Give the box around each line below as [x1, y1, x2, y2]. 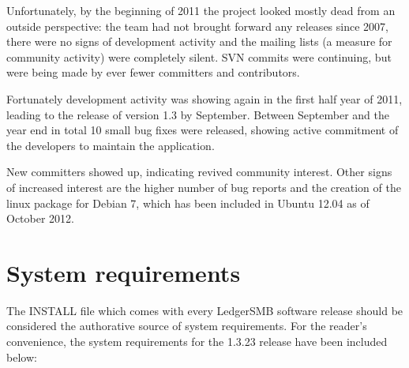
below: [6, 348, 37, 365]
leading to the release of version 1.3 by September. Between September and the [6, 106, 390, 122]
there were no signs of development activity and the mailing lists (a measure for [6, 33, 392, 50]
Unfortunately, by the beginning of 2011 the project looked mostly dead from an [6, 2, 396, 18]
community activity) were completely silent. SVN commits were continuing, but [6, 48, 392, 65]
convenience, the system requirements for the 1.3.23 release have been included [6, 333, 388, 350]
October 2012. [6, 210, 74, 227]
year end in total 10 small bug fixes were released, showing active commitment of [6, 122, 399, 138]
